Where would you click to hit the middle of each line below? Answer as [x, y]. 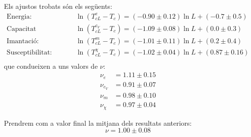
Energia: [19, 16]
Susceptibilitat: [29, 52]
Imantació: [23, 41]
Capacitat [21, 29]
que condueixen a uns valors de [51, 66]
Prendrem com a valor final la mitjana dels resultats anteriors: [98, 123]
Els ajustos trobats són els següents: [58, 6]
